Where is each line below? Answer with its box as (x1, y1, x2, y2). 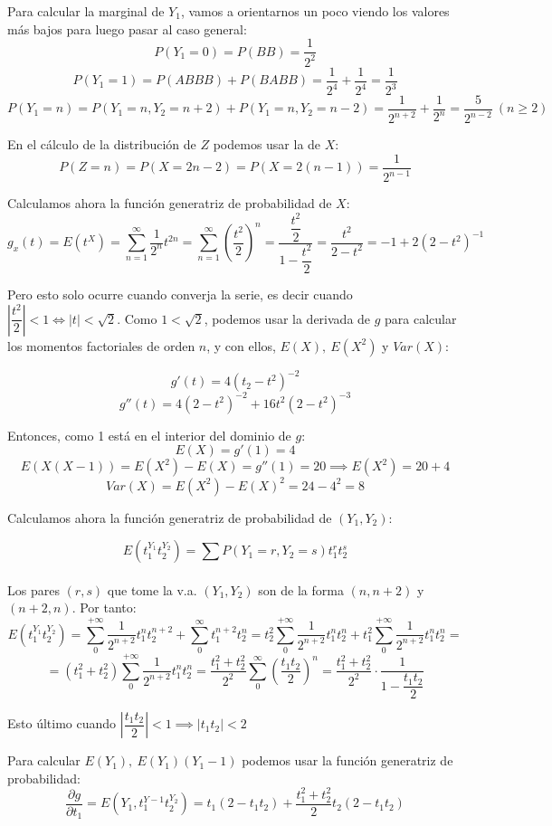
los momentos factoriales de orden (7, 336, 195, 355)
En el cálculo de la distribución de (7, 135, 196, 154)
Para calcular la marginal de (7, 2, 165, 20)
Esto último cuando (7, 714, 117, 733)
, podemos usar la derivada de (204, 309, 371, 328)
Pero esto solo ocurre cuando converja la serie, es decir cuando (7, 285, 353, 303)
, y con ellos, (206, 336, 276, 355)
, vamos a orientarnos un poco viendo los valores (180, 2, 450, 20)
